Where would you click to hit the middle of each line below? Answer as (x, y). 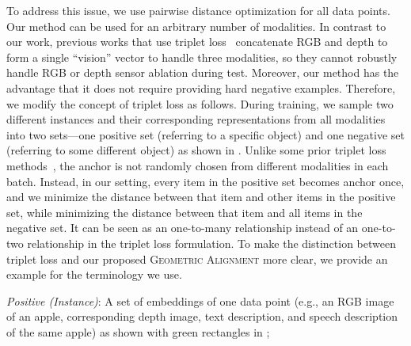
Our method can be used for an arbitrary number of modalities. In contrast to (196, 26)
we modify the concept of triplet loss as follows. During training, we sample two (200, 103)
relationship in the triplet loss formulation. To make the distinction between (211, 243)
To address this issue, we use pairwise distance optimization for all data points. (198, 10)
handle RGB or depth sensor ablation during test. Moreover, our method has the (203, 72)
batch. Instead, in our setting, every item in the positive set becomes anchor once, (205, 181)
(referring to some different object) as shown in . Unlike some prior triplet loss (196, 150)
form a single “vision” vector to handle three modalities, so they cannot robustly (202, 57)
